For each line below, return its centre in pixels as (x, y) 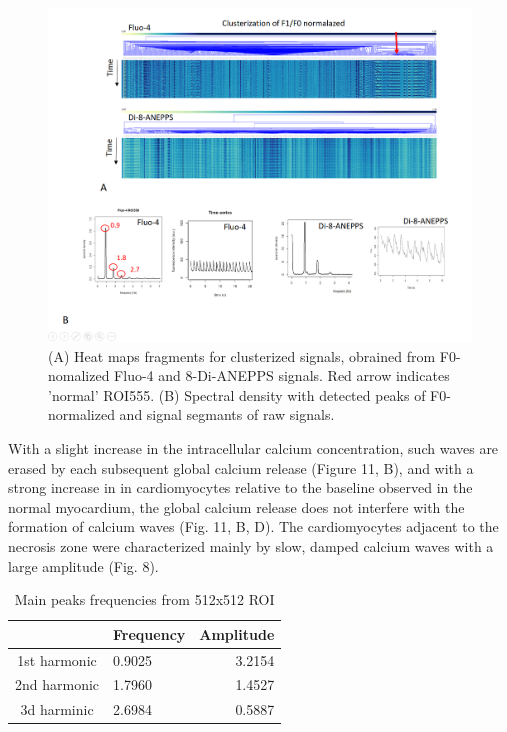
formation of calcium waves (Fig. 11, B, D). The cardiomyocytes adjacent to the (253, 526)
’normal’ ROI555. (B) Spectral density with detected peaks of (237, 394)
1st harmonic (57, 659)
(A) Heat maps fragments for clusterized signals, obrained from (242, 355)
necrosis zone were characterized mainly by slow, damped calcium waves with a (251, 545)
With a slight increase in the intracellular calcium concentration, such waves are (253, 448)
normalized (81, 414)
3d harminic (57, 709)
